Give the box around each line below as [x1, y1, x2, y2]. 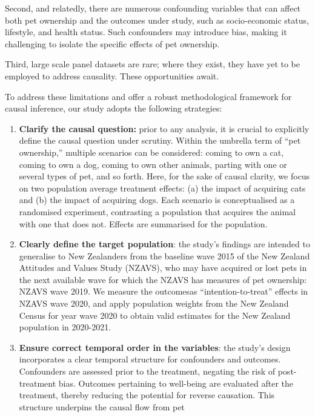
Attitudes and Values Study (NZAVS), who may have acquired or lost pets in [19, 261, 307, 274]
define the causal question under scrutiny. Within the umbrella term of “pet [19, 134, 301, 147]
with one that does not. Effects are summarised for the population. [19, 217, 268, 230]
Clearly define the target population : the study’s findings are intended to [19, 238, 310, 250]
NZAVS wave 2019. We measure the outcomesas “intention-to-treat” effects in [19, 285, 308, 298]
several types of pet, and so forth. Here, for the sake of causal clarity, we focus [19, 170, 310, 182]
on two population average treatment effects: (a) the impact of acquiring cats [19, 181, 306, 194]
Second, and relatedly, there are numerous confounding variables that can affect [5, 2, 301, 14]
